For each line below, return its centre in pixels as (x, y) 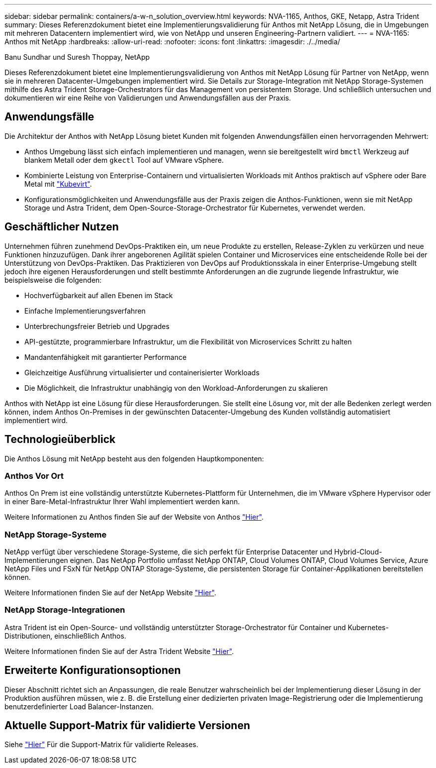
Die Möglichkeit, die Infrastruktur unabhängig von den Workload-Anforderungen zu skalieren (176, 388)
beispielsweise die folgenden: (53, 280)
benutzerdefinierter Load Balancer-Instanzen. (79, 706)
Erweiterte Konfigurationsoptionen (93, 670)
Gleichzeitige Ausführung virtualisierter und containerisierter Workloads (142, 372)
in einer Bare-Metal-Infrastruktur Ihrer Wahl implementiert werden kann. (122, 502)
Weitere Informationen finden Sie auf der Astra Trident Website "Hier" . (119, 651)
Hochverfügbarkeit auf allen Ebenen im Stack (99, 295)
